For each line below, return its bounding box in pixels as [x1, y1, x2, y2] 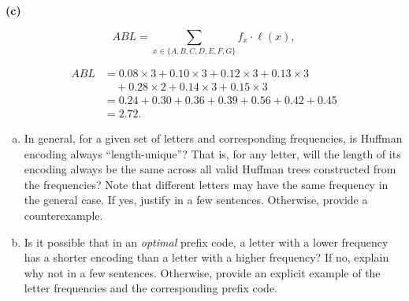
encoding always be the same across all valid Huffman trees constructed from [24, 161, 396, 177]
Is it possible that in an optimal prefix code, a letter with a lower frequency [24, 233, 389, 250]
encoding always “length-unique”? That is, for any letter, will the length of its [24, 145, 401, 162]
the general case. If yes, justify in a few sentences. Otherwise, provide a [24, 191, 368, 208]
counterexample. [24, 207, 103, 224]
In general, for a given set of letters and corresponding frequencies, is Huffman [24, 130, 403, 147]
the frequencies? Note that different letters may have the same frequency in [24, 176, 389, 192]
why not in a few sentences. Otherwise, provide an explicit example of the [24, 264, 381, 281]
